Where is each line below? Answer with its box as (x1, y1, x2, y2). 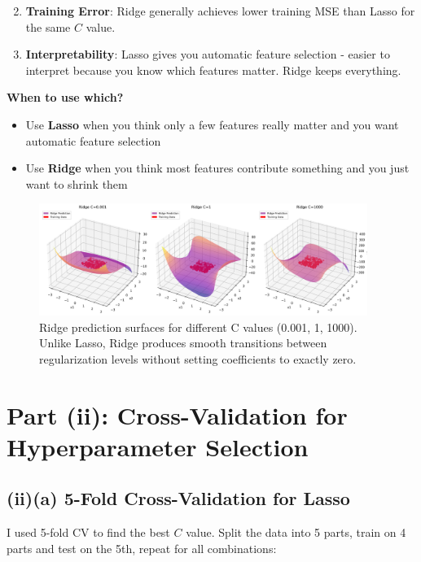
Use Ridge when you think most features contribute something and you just (25, 159, 410, 176)
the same (25, 18, 71, 35)
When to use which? (7, 89, 124, 106)
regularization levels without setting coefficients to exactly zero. (39, 350, 357, 367)
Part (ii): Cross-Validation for (7, 398, 348, 431)
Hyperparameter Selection (7, 429, 309, 463)
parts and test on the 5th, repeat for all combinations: (7, 539, 277, 556)
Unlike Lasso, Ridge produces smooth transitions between (39, 334, 327, 351)
